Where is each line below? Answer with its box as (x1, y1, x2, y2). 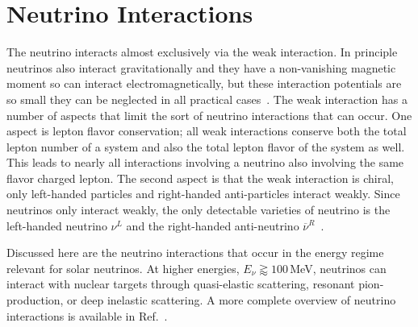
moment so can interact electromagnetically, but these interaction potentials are (6, 75, 402, 92)
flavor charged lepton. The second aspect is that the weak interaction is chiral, (6, 169, 394, 186)
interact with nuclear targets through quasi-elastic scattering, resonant (6, 275, 355, 292)
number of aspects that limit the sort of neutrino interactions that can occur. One (6, 106, 412, 123)
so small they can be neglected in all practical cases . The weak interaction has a (6, 90, 408, 107)
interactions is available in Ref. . (6, 307, 168, 324)
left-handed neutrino (6, 217, 107, 234)
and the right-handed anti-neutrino (126, 217, 299, 234)
